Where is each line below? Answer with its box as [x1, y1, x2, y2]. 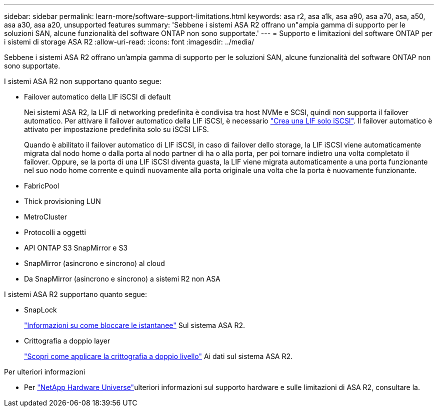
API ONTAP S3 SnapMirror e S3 [24, 243, 128, 252]
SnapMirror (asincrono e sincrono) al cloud [24, 259, 165, 267]
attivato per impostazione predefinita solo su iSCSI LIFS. [24, 125, 209, 133]
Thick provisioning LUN [24, 197, 101, 205]
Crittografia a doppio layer [24, 336, 110, 345]
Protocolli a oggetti [24, 228, 86, 236]
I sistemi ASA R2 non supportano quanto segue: [4, 77, 161, 85]
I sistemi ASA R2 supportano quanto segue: [4, 290, 147, 298]
